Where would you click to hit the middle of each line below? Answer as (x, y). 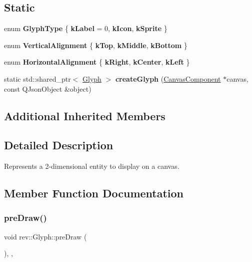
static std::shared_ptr (37, 78)
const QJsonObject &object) (48, 88)
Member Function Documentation (94, 193)
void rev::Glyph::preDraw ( (45, 236)
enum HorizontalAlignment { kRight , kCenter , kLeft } (97, 62)
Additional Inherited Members (85, 115)
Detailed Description (59, 145)
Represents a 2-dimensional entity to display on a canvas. (92, 166)
